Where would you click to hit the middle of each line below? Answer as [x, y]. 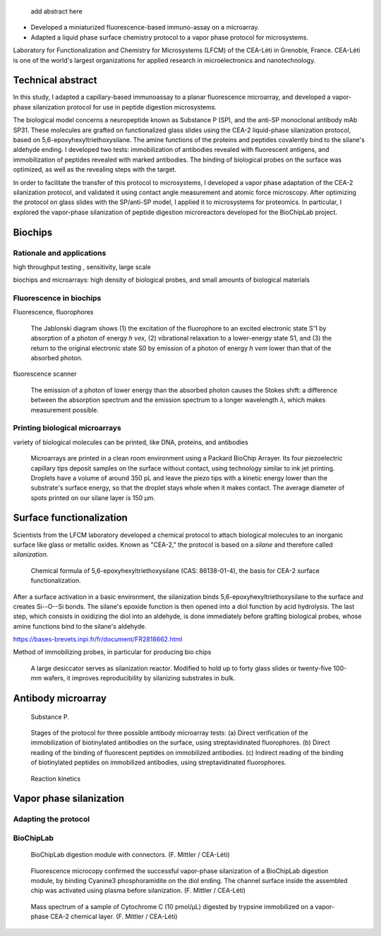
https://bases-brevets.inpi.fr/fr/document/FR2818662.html [98, 639]
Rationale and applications [60, 253]
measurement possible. [65, 410]
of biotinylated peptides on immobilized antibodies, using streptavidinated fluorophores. [158, 762]
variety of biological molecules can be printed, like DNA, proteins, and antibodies [131, 442]
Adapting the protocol [52, 819]
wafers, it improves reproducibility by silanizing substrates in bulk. [139, 678]
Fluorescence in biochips [57, 298]
